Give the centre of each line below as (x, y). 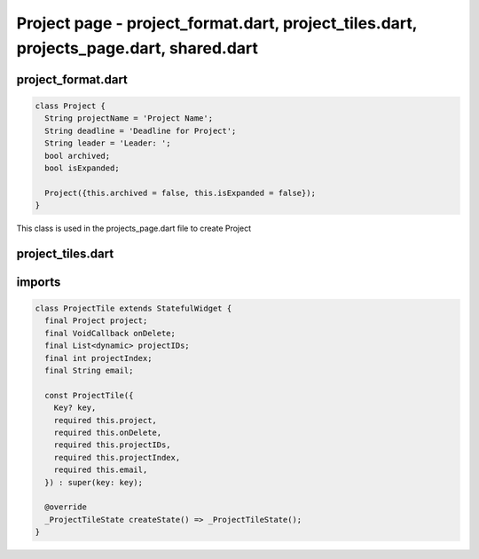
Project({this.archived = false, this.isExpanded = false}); (181, 193)
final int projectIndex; (98, 358)
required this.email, (101, 470)
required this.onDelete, (108, 432)
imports (39, 282)
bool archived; (78, 156)
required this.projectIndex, (117, 457)
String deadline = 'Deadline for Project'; (141, 130)
